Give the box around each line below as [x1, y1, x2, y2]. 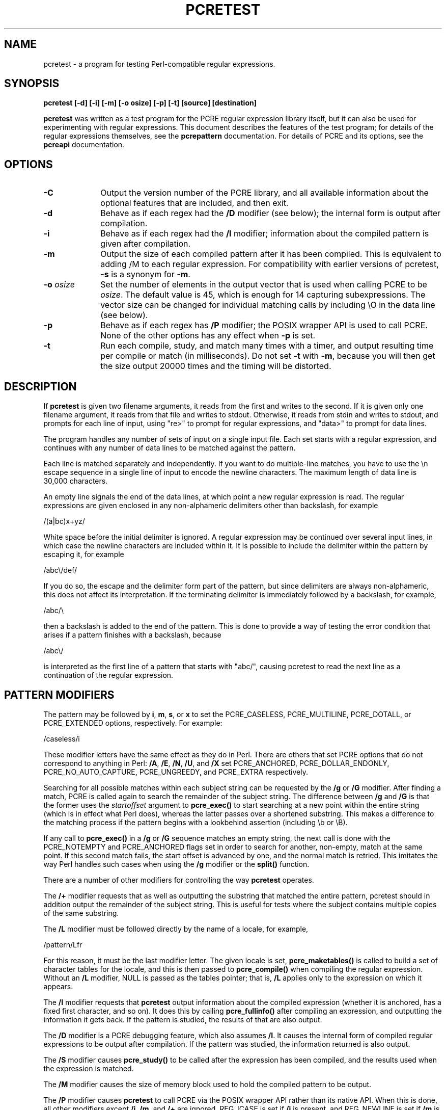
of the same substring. [43, 908, 119, 917]
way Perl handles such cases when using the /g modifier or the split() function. [43, 859, 310, 868]
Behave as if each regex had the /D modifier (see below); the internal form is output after [100, 208, 441, 219]
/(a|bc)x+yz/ [43, 517, 85, 526]
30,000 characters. [43, 477, 108, 486]
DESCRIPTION [4, 380, 77, 393]
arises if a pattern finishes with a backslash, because [43, 630, 221, 640]
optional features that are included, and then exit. [100, 198, 289, 208]
